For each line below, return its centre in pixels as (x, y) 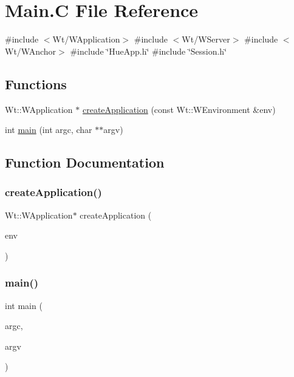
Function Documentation (85, 162)
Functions (36, 83)
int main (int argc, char (49, 130)
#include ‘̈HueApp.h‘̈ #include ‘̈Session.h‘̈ (149, 51)
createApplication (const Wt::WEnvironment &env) (179, 109)
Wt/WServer (206, 39)
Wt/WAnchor (31, 51)
